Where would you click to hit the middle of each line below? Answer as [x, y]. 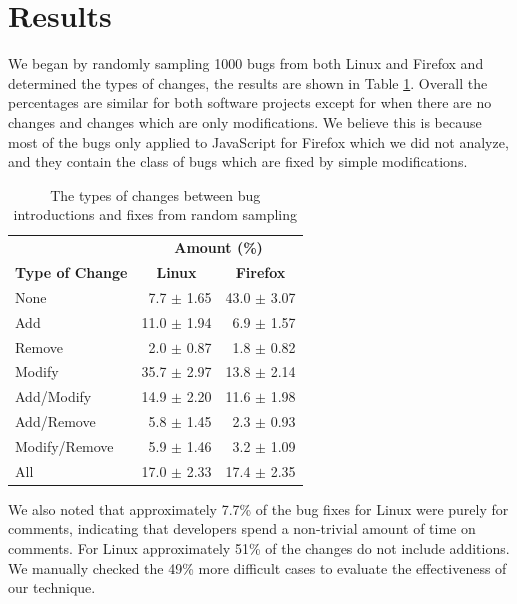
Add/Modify [53, 396]
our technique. [52, 587]
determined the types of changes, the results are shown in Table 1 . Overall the [248, 82]
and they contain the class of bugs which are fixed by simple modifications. [238, 161]
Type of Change [71, 271]
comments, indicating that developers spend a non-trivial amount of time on [242, 528]
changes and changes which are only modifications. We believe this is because [245, 121]
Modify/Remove [64, 445]
